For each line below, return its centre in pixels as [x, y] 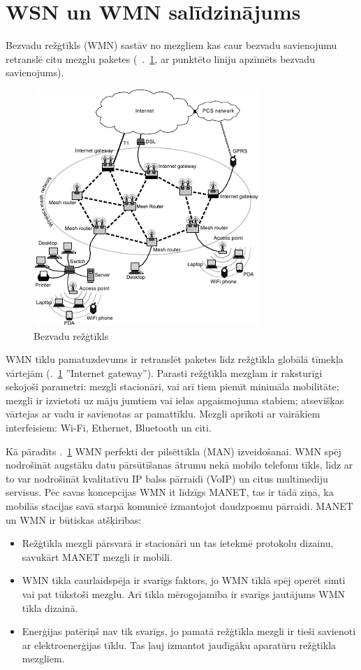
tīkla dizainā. [50, 607]
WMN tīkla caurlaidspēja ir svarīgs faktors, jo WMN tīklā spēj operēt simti [184, 580]
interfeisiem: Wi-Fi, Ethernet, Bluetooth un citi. [109, 428]
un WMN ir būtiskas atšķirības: [74, 519]
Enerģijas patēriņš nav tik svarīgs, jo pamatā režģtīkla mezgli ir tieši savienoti [189, 631]
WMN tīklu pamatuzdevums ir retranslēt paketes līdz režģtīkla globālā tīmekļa [175, 359]
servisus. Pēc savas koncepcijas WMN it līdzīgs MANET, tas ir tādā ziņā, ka [170, 492]
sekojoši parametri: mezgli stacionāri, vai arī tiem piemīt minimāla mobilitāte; [172, 386]
